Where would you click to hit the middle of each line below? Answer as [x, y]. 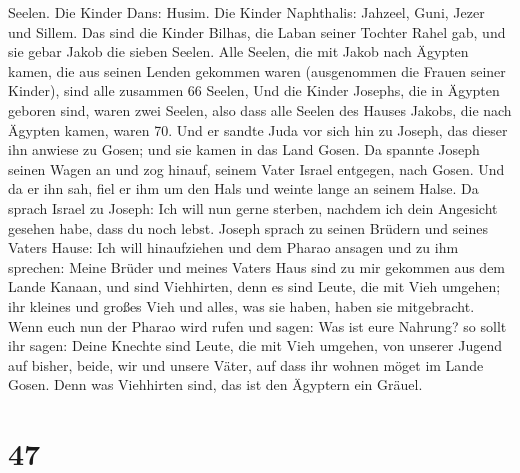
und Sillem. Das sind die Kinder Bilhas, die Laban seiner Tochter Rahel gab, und [257, 31]
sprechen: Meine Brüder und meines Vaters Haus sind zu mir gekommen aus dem [257, 266]
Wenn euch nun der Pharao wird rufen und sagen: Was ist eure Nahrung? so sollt [257, 325]
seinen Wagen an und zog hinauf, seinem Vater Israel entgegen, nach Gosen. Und [256, 168]
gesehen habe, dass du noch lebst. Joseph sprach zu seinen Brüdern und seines [248, 227]
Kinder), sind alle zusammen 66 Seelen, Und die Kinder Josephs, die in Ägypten [254, 90]
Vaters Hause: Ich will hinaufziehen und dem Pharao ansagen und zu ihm [233, 247]
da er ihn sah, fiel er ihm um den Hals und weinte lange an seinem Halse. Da [243, 188]
